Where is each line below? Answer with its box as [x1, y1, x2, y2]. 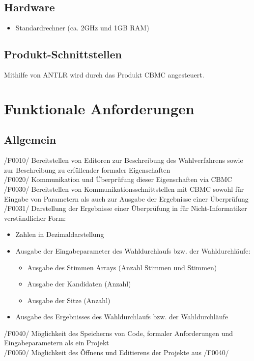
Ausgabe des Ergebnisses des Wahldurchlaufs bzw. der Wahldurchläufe [15, 311, 228, 322]
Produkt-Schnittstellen [4, 47, 122, 62]
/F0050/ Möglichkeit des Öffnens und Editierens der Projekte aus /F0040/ [4, 347, 229, 358]
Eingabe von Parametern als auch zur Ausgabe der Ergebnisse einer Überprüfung [4, 193, 249, 204]
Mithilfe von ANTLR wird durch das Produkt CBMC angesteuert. [4, 70, 204, 79]
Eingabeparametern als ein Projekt [4, 337, 109, 348]
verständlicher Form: [4, 212, 66, 223]
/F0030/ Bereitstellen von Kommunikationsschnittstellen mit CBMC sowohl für [4, 183, 244, 194]
